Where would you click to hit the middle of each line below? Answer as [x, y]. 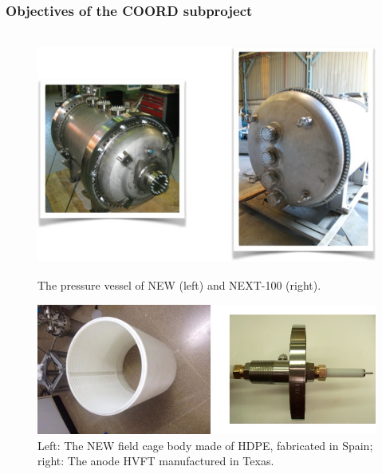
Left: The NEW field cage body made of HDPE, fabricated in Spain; [205, 445]
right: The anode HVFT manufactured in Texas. [156, 461]
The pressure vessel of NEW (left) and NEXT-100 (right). [179, 285]
